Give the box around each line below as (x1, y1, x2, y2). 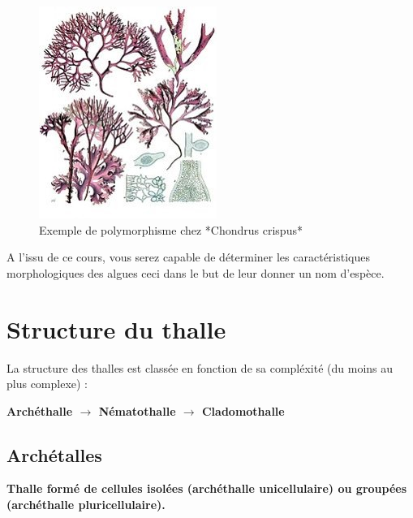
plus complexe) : (6, 375, 88, 392)
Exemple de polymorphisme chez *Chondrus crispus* (39, 221, 303, 238)
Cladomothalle (201, 402, 285, 419)
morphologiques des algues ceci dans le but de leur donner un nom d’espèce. (6, 264, 385, 281)
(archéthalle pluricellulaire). (6, 496, 166, 513)
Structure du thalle (6, 312, 226, 345)
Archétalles (6, 442, 102, 467)
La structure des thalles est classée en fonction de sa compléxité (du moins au (6, 359, 394, 376)
